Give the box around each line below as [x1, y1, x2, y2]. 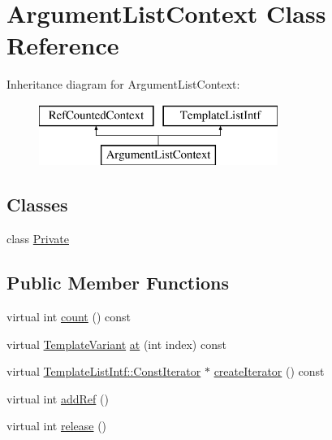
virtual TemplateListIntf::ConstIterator [6, 363, 201, 380]
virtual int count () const [6, 308, 131, 325]
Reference [6, 28, 119, 62]
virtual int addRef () [6, 390, 109, 407]
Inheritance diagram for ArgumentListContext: [6, 76, 240, 93]
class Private [6, 230, 69, 247]
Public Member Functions [6, 270, 229, 295]
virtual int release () [6, 417, 107, 434]
